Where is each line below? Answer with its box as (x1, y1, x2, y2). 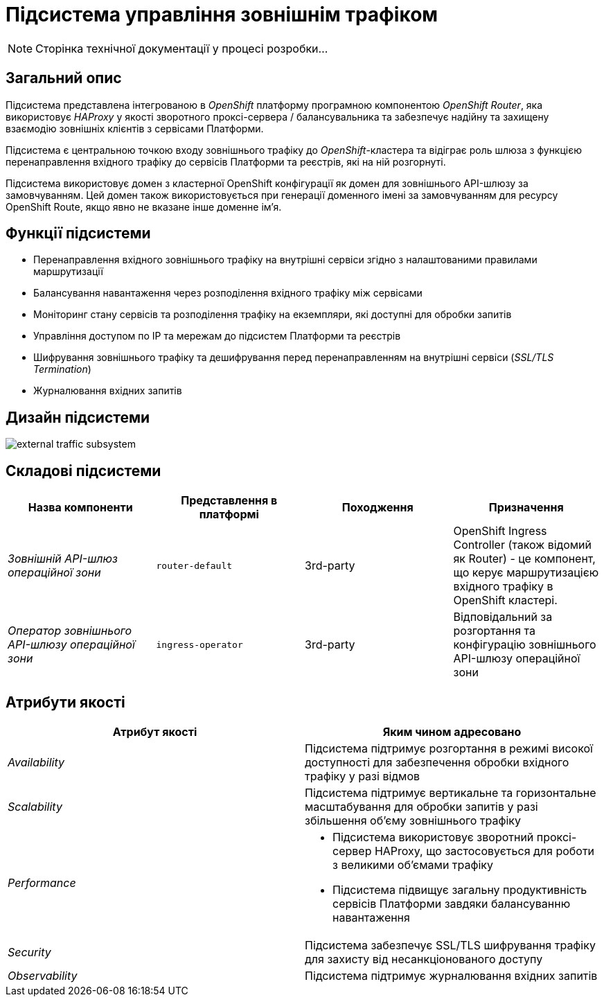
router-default (156, 560, 233, 571)
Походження (341, 500, 414, 515)
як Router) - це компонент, (453, 552, 596, 566)
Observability (8, 968, 78, 983)
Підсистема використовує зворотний (332, 829, 534, 844)
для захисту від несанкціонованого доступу (305, 951, 543, 966)
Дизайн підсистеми (6, 408, 150, 426)
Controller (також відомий (453, 538, 592, 552)
